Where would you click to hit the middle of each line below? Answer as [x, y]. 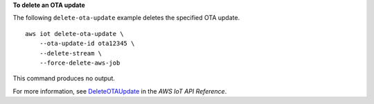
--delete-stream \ [71, 53]
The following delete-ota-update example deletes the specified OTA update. [126, 18]
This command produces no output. [64, 78]
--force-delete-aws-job [80, 63]
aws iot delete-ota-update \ [74, 34]
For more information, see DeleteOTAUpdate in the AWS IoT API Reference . [120, 91]
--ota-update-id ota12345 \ [87, 44]
